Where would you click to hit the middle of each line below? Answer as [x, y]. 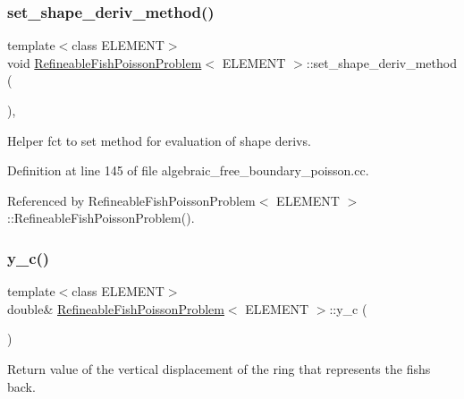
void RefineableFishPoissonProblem [105, 62]
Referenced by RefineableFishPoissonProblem [131, 200]
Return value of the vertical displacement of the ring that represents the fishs [219, 368]
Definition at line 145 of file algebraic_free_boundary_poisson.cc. [188, 170]
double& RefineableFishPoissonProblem [116, 308]
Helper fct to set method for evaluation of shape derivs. [159, 140]
